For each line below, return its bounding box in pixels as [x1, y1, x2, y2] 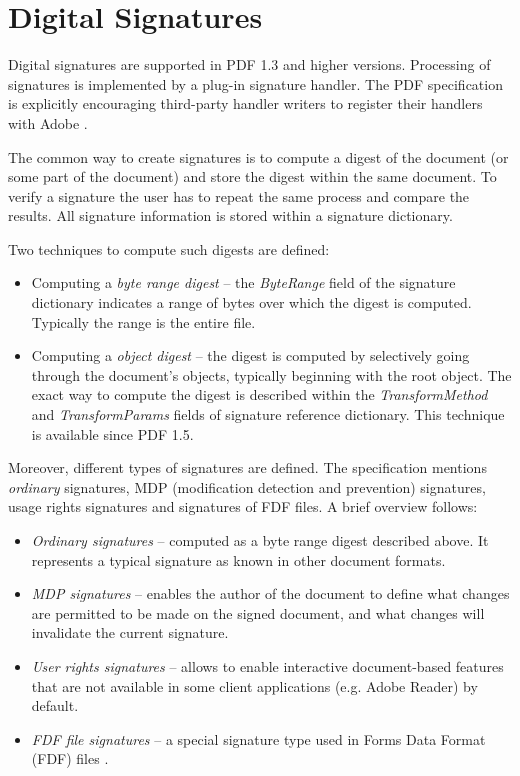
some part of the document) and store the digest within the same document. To [8, 166, 497, 187]
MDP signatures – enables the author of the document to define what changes [31, 583, 510, 604]
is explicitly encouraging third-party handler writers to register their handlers [8, 93, 483, 114]
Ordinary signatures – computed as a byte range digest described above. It [31, 530, 489, 550]
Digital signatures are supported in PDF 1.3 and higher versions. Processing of [8, 54, 491, 75]
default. [31, 695, 79, 716]
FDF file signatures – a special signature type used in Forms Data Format [31, 728, 486, 749]
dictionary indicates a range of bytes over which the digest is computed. [31, 292, 472, 313]
